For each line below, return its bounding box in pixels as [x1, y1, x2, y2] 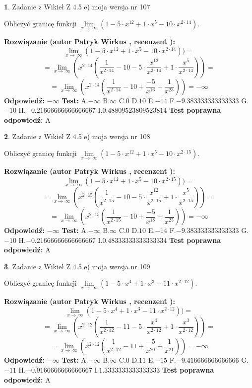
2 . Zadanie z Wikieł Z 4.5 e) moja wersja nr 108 [4, 131, 150, 142]
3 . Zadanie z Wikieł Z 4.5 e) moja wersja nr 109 [4, 261, 150, 271]
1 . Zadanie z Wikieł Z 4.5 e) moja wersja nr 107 [4, 1, 150, 11]
